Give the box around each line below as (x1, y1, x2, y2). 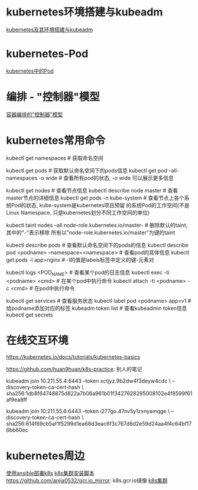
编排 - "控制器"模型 (6, 90, 100, 104)
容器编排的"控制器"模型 (6, 110, 63, 118)
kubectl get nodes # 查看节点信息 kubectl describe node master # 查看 (6, 187, 178, 194)
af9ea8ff (6, 396, 28, 403)
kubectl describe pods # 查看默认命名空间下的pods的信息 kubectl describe (6, 241, 189, 249)
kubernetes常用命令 (6, 134, 106, 147)
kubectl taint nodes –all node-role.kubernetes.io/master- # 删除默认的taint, (6, 221, 188, 228)
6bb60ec (6, 426, 28, 434)
